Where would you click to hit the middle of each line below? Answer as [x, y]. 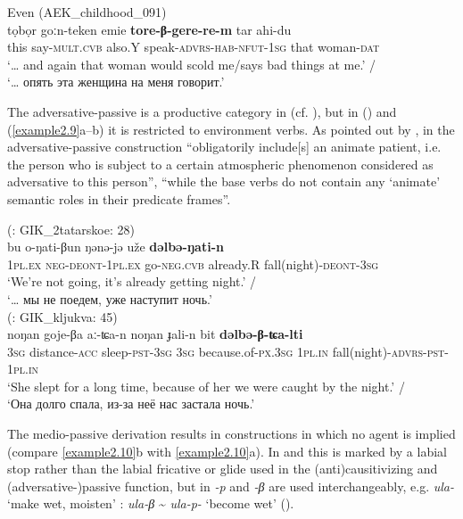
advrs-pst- [420, 351]
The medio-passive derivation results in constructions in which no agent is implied [231, 434]
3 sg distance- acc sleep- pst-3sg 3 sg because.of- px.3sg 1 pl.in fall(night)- [199, 351]
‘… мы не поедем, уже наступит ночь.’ [110, 298]
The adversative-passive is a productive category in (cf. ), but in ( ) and [202, 111]
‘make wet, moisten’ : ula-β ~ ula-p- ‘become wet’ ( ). [151, 503]
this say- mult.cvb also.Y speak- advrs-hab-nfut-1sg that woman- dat [194, 47]
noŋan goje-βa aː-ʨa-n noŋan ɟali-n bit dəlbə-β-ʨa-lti [155, 334]
